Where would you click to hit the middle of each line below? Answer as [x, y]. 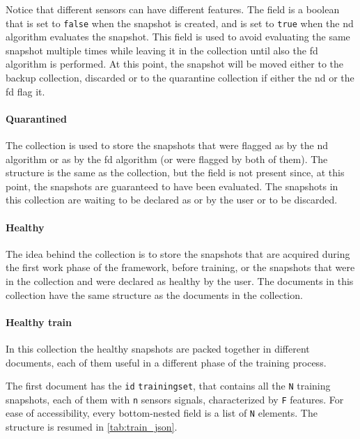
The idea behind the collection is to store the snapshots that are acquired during [178, 253]
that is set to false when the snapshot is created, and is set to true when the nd [180, 23]
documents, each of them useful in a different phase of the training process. [166, 362]
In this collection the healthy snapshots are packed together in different [158, 348]
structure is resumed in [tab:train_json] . [92, 427]
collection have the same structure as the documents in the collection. [154, 294]
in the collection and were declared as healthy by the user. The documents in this [180, 280]
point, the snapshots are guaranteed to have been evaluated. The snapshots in [172, 186]
